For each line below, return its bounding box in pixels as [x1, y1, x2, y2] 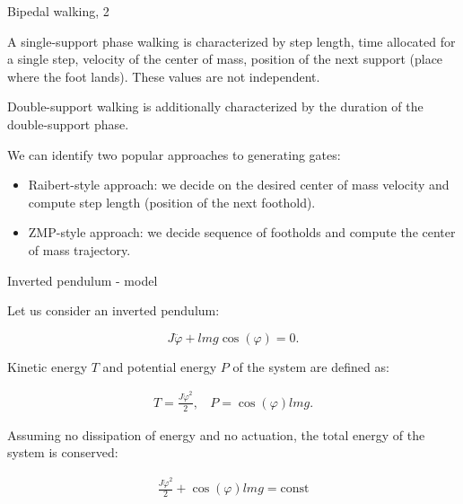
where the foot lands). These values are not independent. [7, 66, 320, 85]
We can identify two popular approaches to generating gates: [7, 145, 341, 164]
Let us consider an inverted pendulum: [7, 301, 220, 320]
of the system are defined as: [232, 357, 389, 376]
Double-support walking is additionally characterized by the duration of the [7, 97, 424, 116]
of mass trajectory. [28, 240, 131, 259]
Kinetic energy [7, 357, 88, 376]
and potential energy [102, 357, 217, 376]
